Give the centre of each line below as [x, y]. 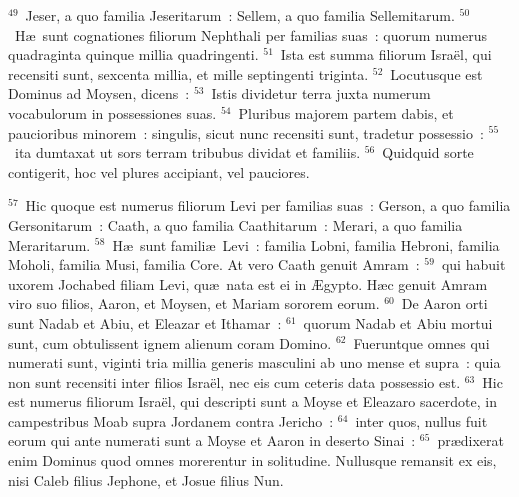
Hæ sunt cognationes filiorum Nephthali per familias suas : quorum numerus [250, 34]
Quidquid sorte [428, 152]
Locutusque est [436, 73]
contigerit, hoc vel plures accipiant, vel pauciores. [159, 171]
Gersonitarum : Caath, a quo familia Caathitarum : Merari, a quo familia [235, 224]
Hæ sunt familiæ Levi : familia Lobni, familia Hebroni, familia [306, 244]
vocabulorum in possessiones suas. [112, 112]
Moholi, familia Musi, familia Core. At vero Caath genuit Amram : [214, 264]
